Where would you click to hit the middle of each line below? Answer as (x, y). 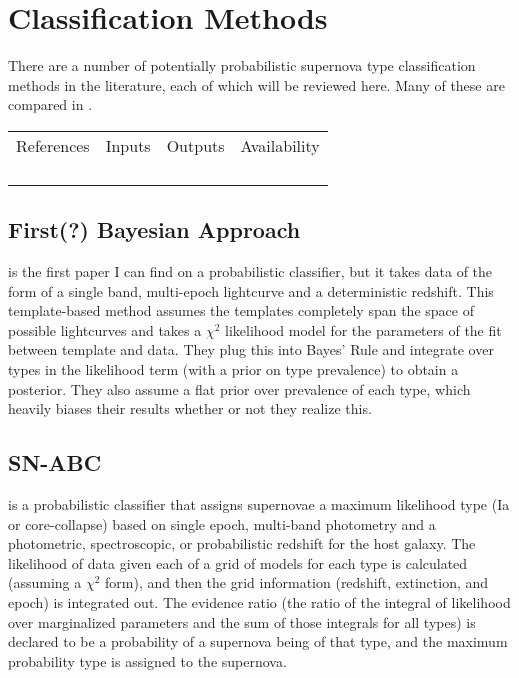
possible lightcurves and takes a (105, 329)
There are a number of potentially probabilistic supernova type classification (242, 65)
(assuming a (45, 582)
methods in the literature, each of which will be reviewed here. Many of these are (256, 84)
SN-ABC (55, 462)
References (53, 145)
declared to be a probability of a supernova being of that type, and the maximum (258, 641)
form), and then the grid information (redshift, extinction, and (297, 582)
